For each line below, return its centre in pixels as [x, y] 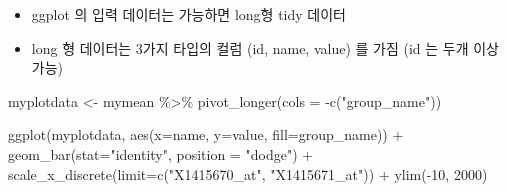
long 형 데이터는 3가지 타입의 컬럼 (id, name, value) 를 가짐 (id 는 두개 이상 [265, 47]
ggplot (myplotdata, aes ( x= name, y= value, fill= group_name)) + [206, 134]
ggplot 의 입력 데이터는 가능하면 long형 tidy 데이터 [188, 14]
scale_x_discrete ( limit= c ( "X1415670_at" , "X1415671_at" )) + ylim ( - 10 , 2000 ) [248, 173]
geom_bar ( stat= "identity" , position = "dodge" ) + [161, 153]
